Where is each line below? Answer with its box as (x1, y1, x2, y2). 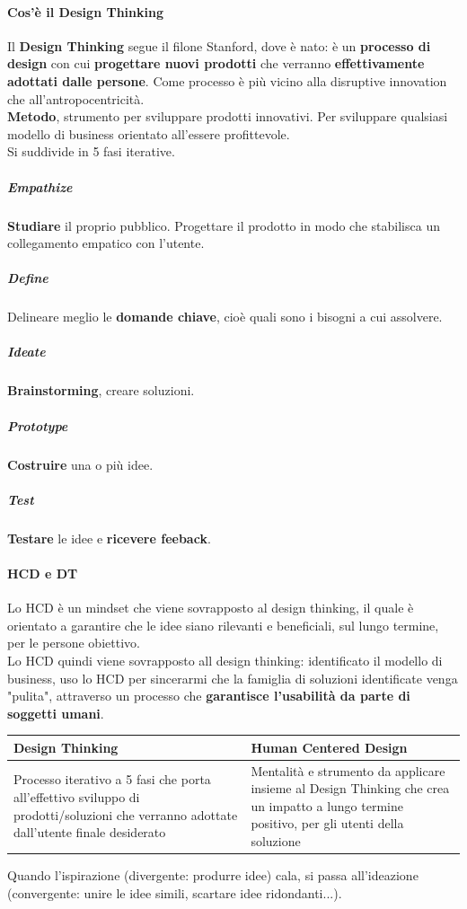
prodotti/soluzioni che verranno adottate (13, 805, 238, 824)
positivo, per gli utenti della (251, 814, 404, 833)
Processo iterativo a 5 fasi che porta (13, 770, 211, 789)
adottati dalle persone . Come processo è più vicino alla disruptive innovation (7, 71, 447, 90)
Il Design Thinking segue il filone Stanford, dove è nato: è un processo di (7, 36, 431, 55)
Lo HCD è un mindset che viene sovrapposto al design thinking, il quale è (7, 598, 414, 617)
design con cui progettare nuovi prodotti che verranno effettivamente (7, 54, 425, 73)
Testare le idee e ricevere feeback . (7, 528, 211, 547)
